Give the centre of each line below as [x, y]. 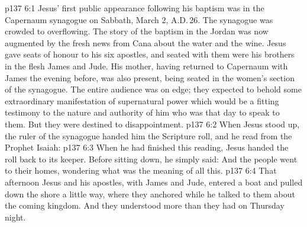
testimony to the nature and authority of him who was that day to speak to [142, 112]
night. [15, 217]
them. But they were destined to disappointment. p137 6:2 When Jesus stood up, [152, 124]
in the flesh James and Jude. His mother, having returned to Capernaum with [146, 65]
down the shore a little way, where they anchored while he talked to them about [150, 194]
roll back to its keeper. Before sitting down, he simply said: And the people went [151, 159]
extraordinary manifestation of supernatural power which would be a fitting [142, 100]
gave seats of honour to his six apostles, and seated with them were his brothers [150, 54]
